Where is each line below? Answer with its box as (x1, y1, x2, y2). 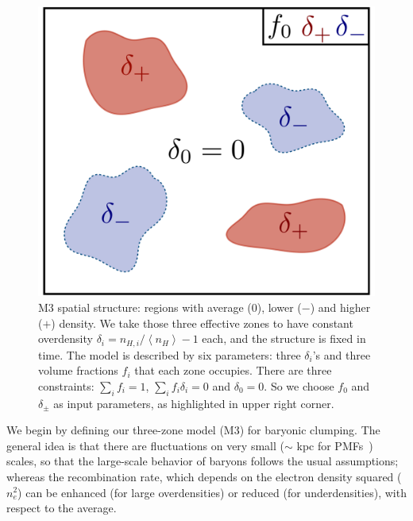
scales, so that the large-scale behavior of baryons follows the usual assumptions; (6, 453, 399, 469)
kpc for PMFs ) (296, 437, 373, 453)
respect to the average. (6, 500, 117, 516)
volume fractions (38, 362, 118, 379)
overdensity (38, 330, 93, 347)
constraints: (38, 377, 95, 394)
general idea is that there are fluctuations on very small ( (6, 437, 284, 453)
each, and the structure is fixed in (202, 330, 366, 347)
